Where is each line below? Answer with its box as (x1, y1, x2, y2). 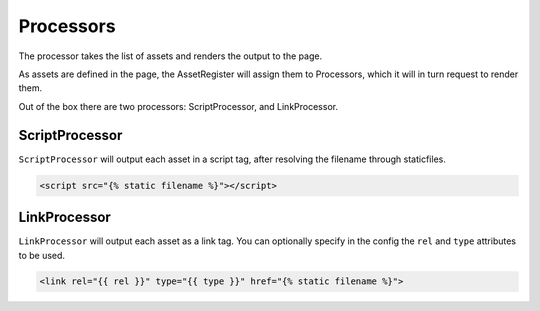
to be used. (18, 249, 65, 261)
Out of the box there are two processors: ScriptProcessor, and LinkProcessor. (18, 100, 339, 112)
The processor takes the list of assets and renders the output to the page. (18, 50, 323, 62)
